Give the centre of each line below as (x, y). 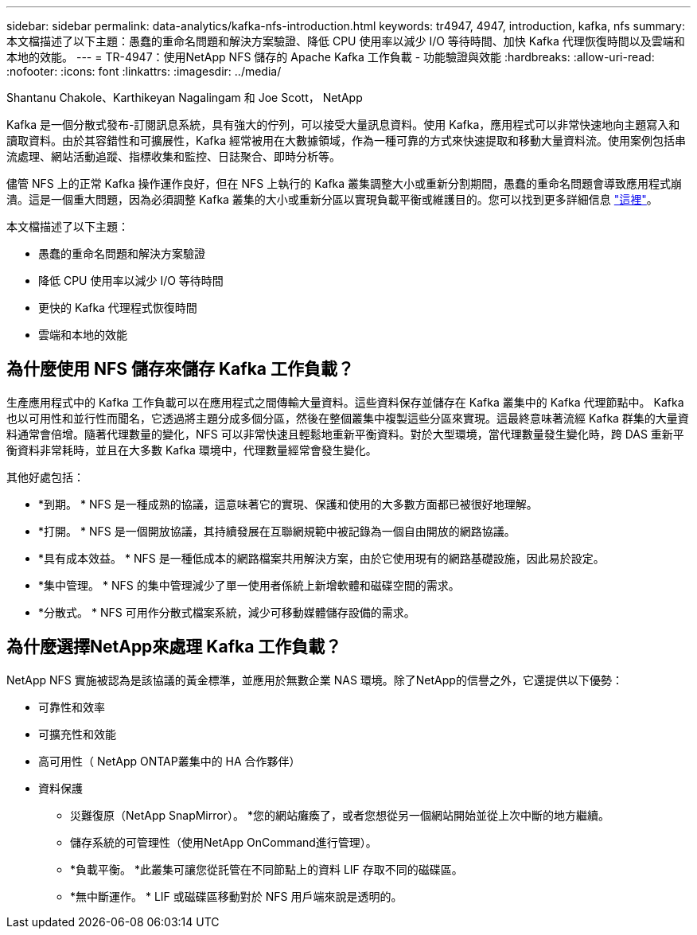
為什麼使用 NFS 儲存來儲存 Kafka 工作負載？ (180, 369)
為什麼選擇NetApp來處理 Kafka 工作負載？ (174, 647)
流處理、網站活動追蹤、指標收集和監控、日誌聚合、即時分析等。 (173, 156)
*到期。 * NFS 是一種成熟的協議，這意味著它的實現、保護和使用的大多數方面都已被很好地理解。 (288, 504)
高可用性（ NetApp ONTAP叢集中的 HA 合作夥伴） (169, 761)
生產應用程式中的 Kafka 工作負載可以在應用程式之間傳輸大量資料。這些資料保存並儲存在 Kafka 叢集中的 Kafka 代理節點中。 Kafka (345, 402)
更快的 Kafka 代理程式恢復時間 (118, 308)
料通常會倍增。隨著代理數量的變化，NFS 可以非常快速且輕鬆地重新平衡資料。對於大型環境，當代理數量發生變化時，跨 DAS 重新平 (345, 434)
